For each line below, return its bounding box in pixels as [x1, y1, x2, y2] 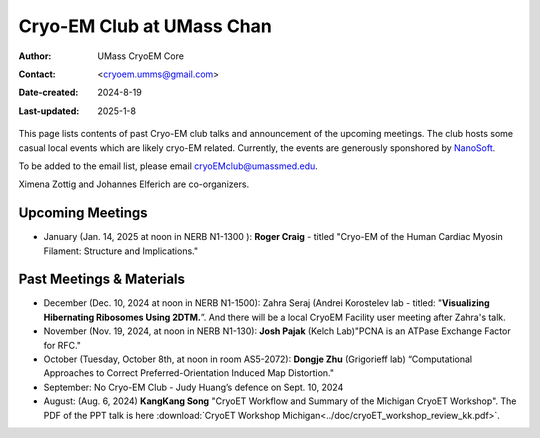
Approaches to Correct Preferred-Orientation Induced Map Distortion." [43, 367, 335, 379]
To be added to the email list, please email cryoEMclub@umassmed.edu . [18, 160, 319, 172]
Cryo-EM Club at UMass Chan [18, 15, 272, 37]
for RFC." [43, 339, 82, 351]
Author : [18, 50, 52, 62]
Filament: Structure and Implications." [43, 245, 199, 257]
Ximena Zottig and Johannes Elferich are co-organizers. [18, 178, 250, 190]
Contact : [18, 68, 57, 80]
